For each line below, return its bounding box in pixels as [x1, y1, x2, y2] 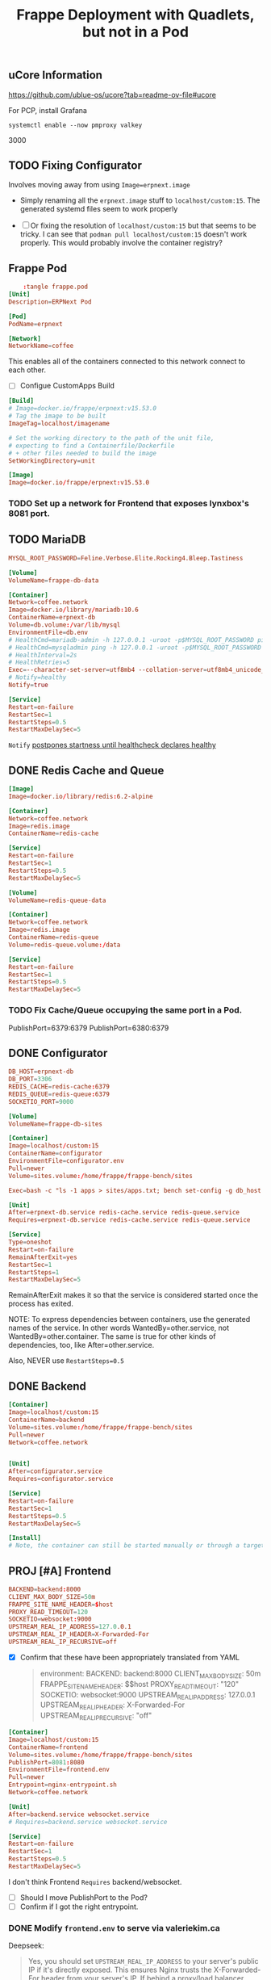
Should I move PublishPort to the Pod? [19, 1892, 148, 1902]
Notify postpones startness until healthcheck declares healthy [8, 740, 216, 750]
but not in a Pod [81, 23, 190, 41]
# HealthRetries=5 [8, 658, 70, 667]
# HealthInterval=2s [8, 651, 78, 659]
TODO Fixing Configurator [8, 159, 143, 172]
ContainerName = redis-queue [8, 933, 99, 942]
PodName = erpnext [8, 320, 63, 328]
